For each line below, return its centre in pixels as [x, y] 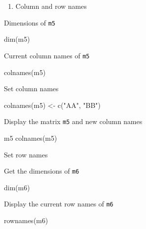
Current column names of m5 [47, 55]
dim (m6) [17, 187]
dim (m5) [17, 39]
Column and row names [51, 6]
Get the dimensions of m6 [42, 171]
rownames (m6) [26, 220]
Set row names [26, 154]
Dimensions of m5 [30, 22]
